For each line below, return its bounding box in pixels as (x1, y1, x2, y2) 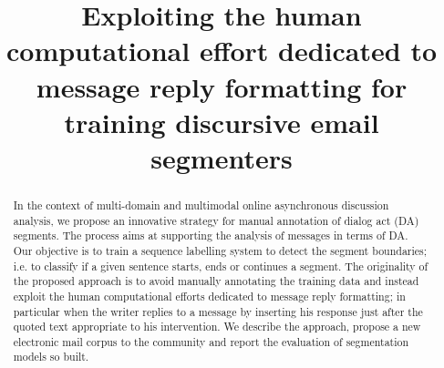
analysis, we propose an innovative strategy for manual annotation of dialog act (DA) (13, 212, 419, 228)
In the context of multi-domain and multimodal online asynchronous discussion (13, 197, 389, 212)
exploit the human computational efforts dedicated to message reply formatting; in (13, 288, 406, 303)
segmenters (150, 138, 293, 176)
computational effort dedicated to (5, 32, 438, 69)
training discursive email (64, 103, 379, 140)
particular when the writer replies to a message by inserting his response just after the (13, 303, 423, 319)
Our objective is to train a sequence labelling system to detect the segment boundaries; (13, 242, 428, 258)
